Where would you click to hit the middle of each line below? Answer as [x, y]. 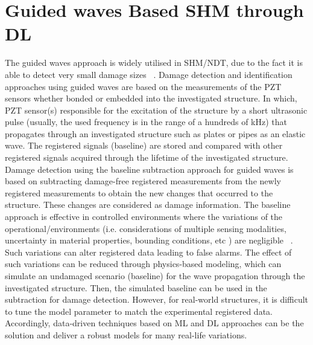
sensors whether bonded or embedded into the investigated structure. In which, [151, 98]
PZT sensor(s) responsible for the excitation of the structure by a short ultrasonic [156, 110]
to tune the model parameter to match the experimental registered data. [139, 311]
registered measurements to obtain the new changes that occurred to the [139, 192]
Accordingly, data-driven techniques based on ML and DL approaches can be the [154, 323]
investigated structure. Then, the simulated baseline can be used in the [136, 287]
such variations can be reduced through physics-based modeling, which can [143, 264]
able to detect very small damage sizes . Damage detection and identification [149, 74]
